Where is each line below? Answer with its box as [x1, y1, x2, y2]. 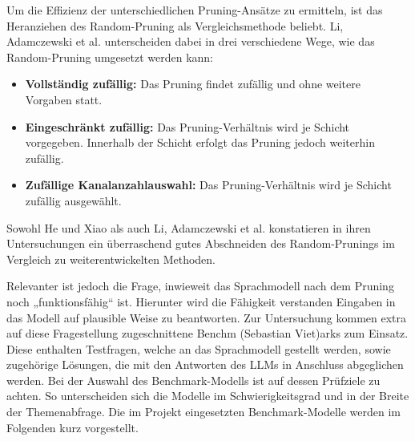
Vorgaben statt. [25, 91, 103, 107]
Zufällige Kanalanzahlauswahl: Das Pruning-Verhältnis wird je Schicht [25, 176, 392, 193]
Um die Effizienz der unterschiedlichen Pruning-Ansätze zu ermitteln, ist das [6, 2, 383, 18]
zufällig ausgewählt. [25, 192, 122, 208]
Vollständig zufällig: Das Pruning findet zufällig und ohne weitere [25, 75, 361, 92]
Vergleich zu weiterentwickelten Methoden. [6, 250, 216, 267]
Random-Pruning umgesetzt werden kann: [6, 48, 214, 65]
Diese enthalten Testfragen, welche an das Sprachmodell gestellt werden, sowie [6, 340, 391, 357]
